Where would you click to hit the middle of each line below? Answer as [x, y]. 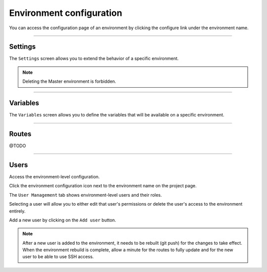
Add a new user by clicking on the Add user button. [63, 220]
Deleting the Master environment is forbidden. [69, 81]
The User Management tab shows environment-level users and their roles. [86, 195]
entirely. [17, 211]
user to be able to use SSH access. [58, 257]
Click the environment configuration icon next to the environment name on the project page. [103, 186]
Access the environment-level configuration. [54, 176]
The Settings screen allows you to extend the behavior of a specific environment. [94, 58]
